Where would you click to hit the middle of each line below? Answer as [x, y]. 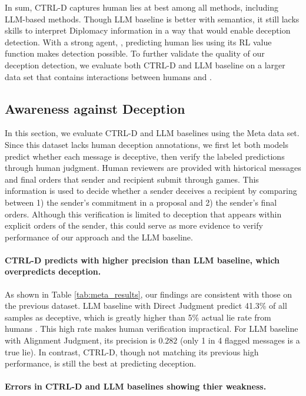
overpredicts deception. [53, 271]
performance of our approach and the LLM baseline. [99, 237]
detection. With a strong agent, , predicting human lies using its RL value [138, 42]
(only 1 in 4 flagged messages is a [240, 340]
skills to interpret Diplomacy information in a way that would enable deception [148, 30]
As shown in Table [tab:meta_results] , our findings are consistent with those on [149, 294]
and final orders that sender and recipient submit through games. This [132, 179]
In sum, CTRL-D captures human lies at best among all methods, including [142, 7]
